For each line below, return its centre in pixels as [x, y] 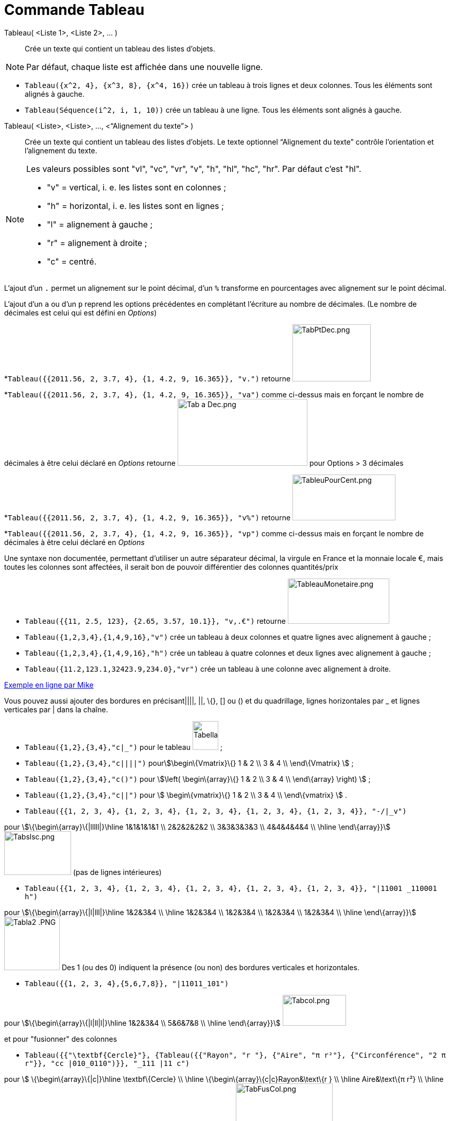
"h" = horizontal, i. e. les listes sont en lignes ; [135, 206]
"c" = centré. [72, 261]
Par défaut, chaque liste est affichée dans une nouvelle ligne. [145, 67]
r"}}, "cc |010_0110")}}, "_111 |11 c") [107, 1063]
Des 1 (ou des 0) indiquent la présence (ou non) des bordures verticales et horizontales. [210, 967]
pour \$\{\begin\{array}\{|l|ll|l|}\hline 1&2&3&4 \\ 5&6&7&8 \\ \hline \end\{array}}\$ [142, 1023]
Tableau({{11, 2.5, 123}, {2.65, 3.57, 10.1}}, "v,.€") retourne [155, 621]
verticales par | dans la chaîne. [56, 709]
